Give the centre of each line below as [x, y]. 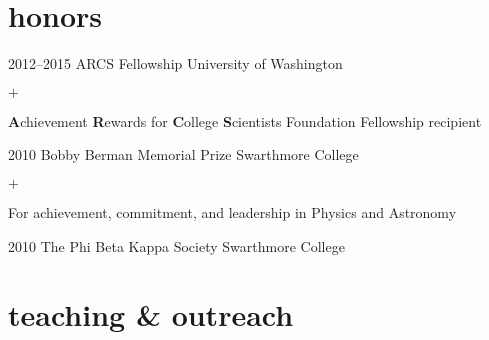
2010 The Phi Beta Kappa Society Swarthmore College [176, 245]
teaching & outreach [151, 314]
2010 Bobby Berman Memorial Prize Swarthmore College [183, 154]
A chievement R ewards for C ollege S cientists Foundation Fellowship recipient [245, 120]
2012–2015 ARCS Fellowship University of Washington [175, 63]
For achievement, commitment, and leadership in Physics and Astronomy [232, 211]
